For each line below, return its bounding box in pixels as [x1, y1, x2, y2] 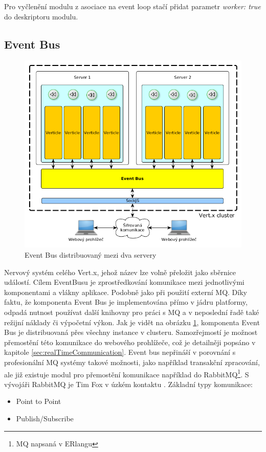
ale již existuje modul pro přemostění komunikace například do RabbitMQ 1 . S [4, 367, 249, 379]
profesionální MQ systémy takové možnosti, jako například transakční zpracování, [4, 356, 260, 367]
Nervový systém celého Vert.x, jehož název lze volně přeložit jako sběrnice [4, 266, 236, 277]
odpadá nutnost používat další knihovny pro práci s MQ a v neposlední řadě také [4, 306, 259, 317]
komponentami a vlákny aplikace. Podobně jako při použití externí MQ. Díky [4, 286, 247, 297]
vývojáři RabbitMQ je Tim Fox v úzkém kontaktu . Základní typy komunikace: [4, 378, 253, 389]
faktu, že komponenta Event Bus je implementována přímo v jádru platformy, [4, 297, 248, 307]
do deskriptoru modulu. [4, 11, 78, 21]
